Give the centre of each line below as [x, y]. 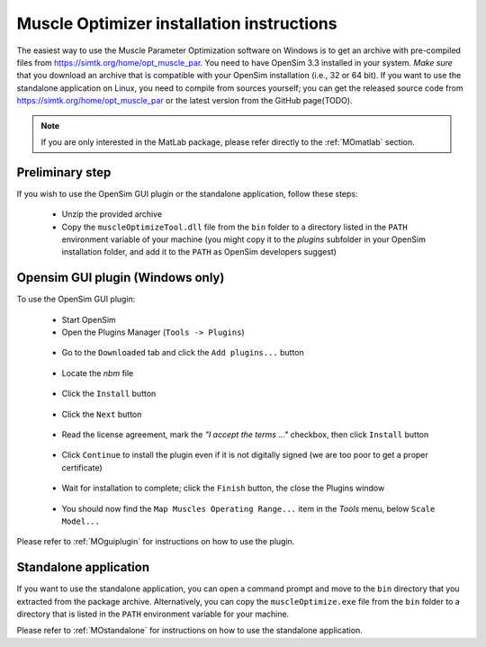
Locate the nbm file [98, 373]
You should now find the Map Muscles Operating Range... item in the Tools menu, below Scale [248, 508]
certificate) [82, 467]
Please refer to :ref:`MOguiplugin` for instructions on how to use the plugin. [156, 542]
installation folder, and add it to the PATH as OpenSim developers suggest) [199, 252]
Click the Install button [109, 394]
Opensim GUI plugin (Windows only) [121, 278]
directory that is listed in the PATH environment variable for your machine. [153, 614]
